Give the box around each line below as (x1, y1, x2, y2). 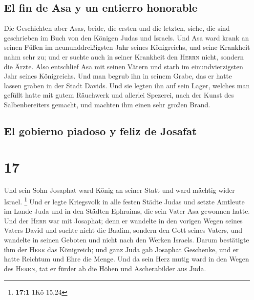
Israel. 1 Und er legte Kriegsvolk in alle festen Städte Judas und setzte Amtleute (4, 195, 245, 206)
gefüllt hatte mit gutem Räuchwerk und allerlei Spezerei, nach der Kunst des (4, 90, 234, 100)
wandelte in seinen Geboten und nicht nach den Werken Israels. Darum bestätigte (4, 235, 249, 245)
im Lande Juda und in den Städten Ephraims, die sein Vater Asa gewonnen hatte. (4, 206, 250, 216)
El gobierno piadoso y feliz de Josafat (4, 123, 197, 138)
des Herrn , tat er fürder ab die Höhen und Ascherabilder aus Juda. (4, 263, 206, 273)
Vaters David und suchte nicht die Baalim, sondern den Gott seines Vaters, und (4, 225, 242, 235)
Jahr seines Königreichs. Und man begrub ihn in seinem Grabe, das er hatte (4, 71, 232, 81)
